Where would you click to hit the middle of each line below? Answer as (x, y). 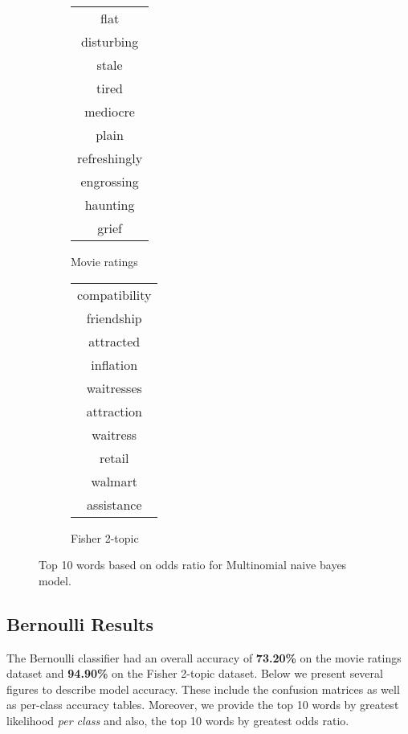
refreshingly (110, 158)
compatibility (114, 294)
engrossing (110, 181)
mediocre (110, 111)
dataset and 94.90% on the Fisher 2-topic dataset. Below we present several (195, 673)
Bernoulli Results (80, 623)
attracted (114, 341)
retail (114, 457)
